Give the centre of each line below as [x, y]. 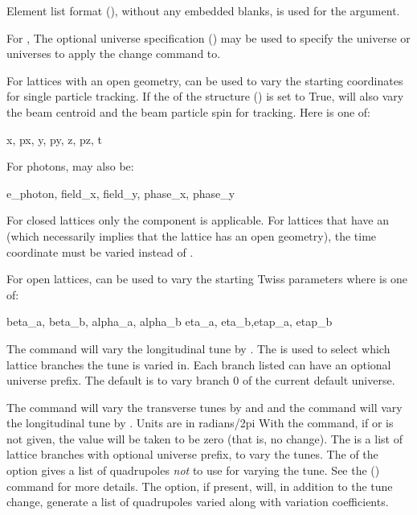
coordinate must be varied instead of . [100, 251]
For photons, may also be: [70, 166]
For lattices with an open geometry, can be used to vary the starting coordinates [205, 80]
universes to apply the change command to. [114, 54]
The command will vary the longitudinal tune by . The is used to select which [198, 348]
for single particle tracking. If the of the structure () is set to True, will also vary [205, 96]
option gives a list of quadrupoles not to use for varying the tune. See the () [193, 470]
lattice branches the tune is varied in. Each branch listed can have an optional [199, 364]
